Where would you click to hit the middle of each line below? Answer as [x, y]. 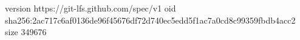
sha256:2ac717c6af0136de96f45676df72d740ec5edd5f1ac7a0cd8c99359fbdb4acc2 [150, 20]
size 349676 [26, 32]
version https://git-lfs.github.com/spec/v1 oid [90, 8]
